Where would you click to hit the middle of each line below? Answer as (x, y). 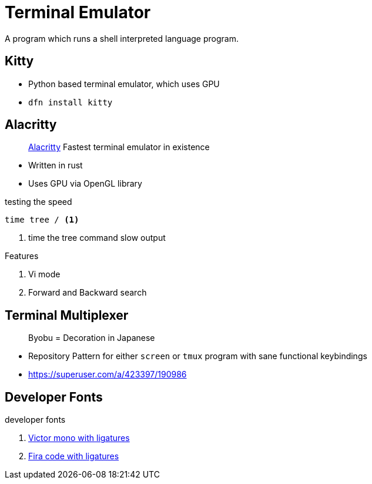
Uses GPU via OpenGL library (85, 184)
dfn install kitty (71, 102)
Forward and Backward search (88, 293)
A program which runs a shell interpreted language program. (122, 38)
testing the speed (38, 202)
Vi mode (44, 274)
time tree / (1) (42, 220)
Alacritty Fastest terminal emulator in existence (119, 147)
